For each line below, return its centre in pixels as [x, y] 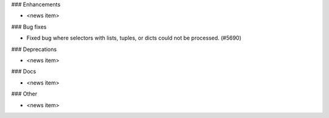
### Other [24, 94]
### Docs [24, 71]
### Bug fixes [29, 27]
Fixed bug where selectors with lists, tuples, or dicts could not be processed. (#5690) [134, 38]
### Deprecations [34, 49]
